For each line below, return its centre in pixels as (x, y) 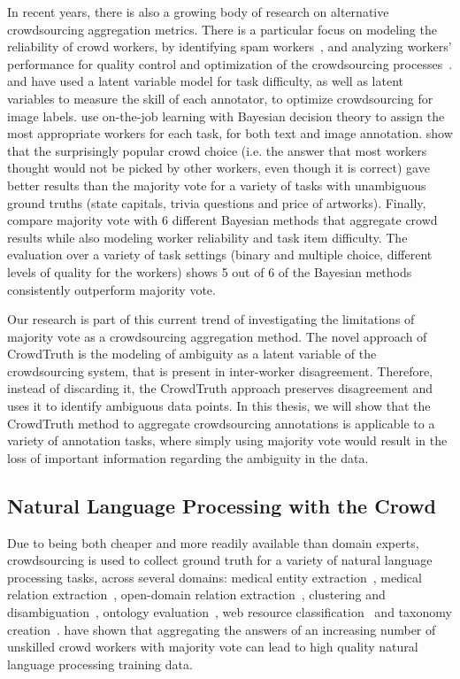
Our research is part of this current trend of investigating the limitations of (211, 319)
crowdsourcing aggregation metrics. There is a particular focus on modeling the (222, 29)
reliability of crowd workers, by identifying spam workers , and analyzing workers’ (230, 46)
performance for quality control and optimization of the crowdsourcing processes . (230, 63)
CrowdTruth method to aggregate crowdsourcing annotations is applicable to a (221, 423)
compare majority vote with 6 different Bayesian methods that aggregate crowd (222, 220)
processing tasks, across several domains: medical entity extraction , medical (215, 577)
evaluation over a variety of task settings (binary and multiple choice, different (220, 255)
